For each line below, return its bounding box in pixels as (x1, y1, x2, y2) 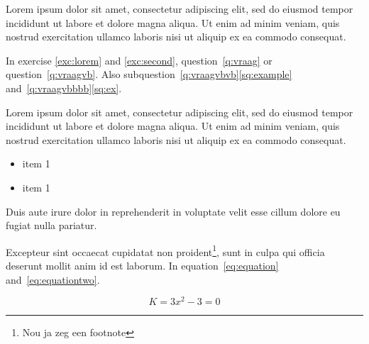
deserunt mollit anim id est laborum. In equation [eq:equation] (6, 257, 279, 272)
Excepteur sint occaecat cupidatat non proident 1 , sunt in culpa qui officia (6, 242, 325, 259)
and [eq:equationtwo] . (6, 272, 100, 287)
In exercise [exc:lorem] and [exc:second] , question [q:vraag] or (6, 52, 272, 67)
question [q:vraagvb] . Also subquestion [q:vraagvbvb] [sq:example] (6, 67, 292, 82)
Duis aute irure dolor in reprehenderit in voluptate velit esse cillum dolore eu (6, 204, 341, 218)
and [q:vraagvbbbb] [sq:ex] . (6, 80, 122, 95)
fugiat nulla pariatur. (6, 218, 97, 233)
